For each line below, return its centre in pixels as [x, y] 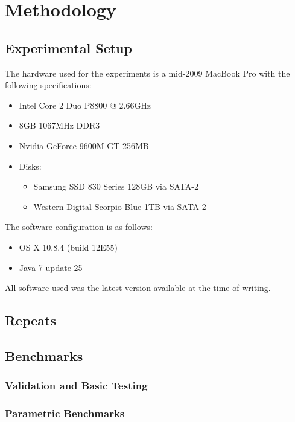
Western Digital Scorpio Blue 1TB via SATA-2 [120, 206]
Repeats [31, 320]
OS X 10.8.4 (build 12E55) [68, 247]
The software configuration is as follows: [79, 227]
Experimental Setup [68, 47]
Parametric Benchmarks [65, 413]
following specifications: [48, 85]
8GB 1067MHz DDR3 [59, 125]
